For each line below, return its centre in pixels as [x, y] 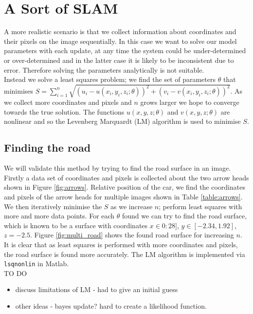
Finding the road [47, 147]
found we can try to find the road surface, [185, 216]
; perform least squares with [200, 206]
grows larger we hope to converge [190, 102]
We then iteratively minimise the [53, 206]
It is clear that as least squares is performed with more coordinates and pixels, [121, 244]
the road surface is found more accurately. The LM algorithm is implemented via [125, 254]
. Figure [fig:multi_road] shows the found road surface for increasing [132, 235]
